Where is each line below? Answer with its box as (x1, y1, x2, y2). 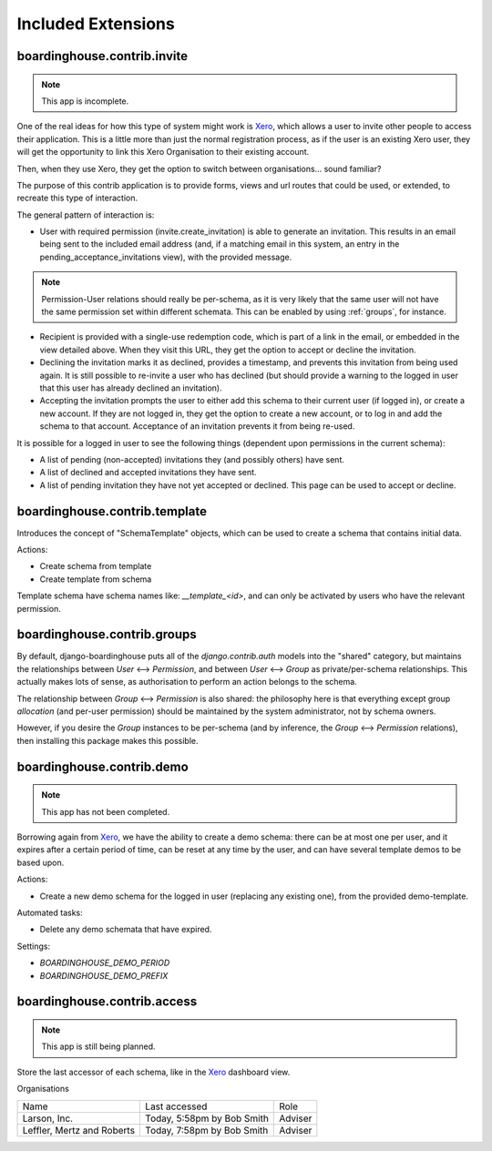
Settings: (16, 941, 50, 952)
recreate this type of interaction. (16, 192, 138, 204)
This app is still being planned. (41, 1041, 156, 1052)
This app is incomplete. (41, 96, 129, 107)
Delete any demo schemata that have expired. (39, 924, 212, 935)
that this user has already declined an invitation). (39, 382, 222, 393)
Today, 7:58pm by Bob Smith (145, 1124, 269, 1136)
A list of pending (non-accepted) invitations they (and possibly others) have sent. (39, 453, 345, 464)
